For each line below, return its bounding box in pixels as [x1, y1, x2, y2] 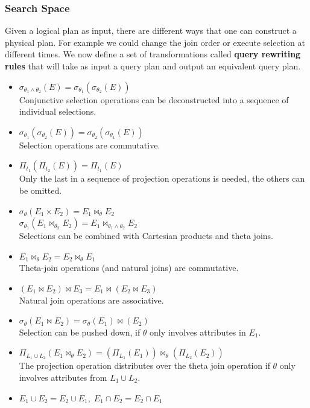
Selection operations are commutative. [19, 138, 160, 151]
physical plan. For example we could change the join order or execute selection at [5, 36, 305, 48]
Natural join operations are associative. [19, 293, 164, 306]
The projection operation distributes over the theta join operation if [19, 359, 270, 372]
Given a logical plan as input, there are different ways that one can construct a [5, 24, 297, 37]
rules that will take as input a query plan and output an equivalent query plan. [5, 60, 301, 72]
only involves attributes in [150, 325, 246, 338]
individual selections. [19, 105, 96, 118]
